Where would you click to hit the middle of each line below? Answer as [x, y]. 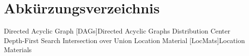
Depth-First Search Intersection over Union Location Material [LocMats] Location [124, 40]
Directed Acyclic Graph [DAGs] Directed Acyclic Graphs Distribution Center [117, 31]
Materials [18, 50]
